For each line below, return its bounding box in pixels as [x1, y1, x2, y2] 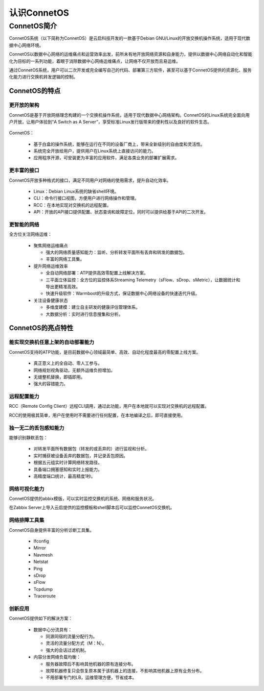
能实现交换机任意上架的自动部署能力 [9, 339, 95, 345]
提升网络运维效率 [33, 263, 68, 269]
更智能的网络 [9, 221, 40, 228]
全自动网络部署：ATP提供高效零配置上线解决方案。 [45, 270, 149, 276]
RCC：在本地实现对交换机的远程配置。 [33, 202, 111, 208]
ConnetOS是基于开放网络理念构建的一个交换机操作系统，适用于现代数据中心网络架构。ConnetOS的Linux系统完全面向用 [9, 112, 250, 118]
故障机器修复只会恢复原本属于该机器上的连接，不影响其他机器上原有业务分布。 [45, 668, 204, 673]
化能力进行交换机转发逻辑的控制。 [9, 74, 78, 80]
